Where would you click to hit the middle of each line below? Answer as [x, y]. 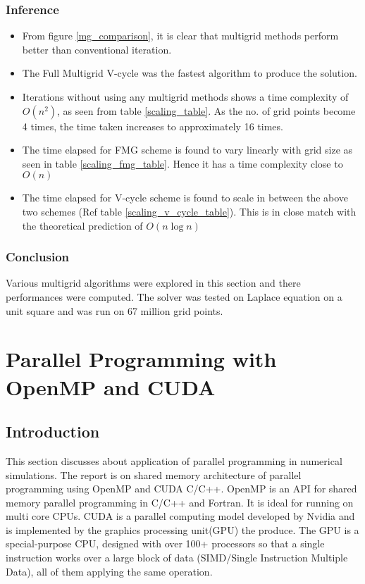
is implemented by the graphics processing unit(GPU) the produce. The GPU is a [182, 529]
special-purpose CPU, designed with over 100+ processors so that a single [165, 543]
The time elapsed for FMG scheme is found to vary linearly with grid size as [187, 150]
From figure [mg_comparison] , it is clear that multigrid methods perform [180, 36]
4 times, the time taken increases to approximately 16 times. [153, 126]
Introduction [53, 431]
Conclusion [37, 257]
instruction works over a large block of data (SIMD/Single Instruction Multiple [177, 558]
